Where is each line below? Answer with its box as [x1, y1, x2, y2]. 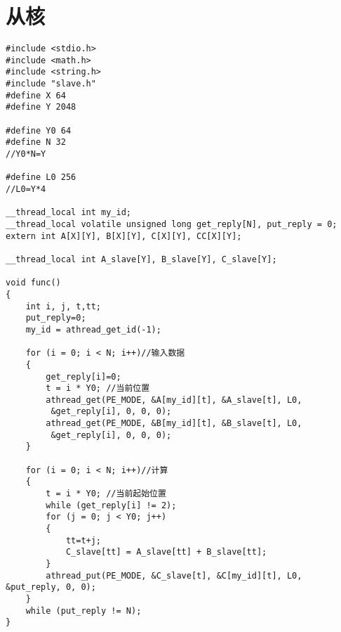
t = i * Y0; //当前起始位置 [46, 489, 166, 499]
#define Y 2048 [6, 102, 76, 112]
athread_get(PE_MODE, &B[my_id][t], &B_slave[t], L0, [46, 418, 302, 429]
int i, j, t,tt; [25, 301, 102, 311]
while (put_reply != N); [25, 605, 142, 616]
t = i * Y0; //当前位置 [46, 383, 150, 394]
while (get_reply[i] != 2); [46, 500, 177, 510]
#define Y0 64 [6, 125, 72, 136]
